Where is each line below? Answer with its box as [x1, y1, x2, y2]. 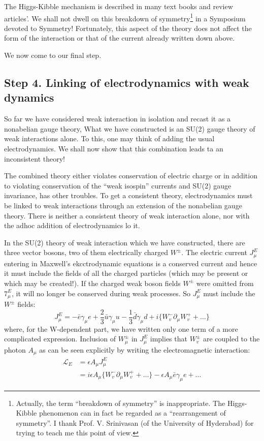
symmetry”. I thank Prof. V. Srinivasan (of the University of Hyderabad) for [16, 417, 254, 428]
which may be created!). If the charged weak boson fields [4, 277, 181, 288]
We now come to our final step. [4, 50, 102, 60]
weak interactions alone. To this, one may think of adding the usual [4, 133, 215, 144]
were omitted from [196, 277, 254, 288]
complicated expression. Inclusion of [4, 333, 116, 344]
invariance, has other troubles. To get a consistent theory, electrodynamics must [4, 190, 253, 201]
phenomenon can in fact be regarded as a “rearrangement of [39, 407, 226, 418]
